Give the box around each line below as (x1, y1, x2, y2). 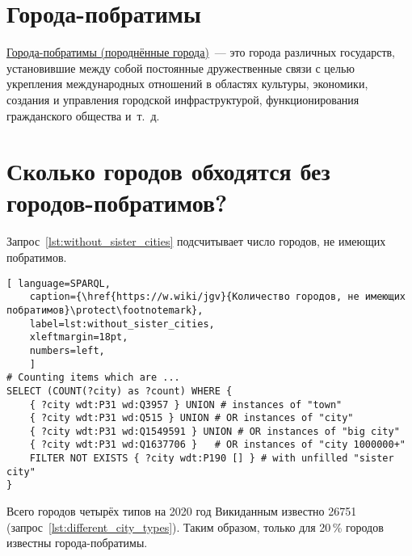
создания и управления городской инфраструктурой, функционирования (6, 91, 359, 107)
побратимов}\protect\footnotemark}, (6, 304, 204, 316)
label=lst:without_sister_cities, (29, 318, 215, 330)
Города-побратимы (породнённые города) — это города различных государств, (6, 44, 396, 61)
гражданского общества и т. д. (6, 107, 160, 124)
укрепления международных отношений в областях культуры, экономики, (6, 75, 368, 92)
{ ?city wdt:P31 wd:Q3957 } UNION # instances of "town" (29, 398, 343, 411)
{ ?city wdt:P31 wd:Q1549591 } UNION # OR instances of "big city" (29, 425, 400, 437)
